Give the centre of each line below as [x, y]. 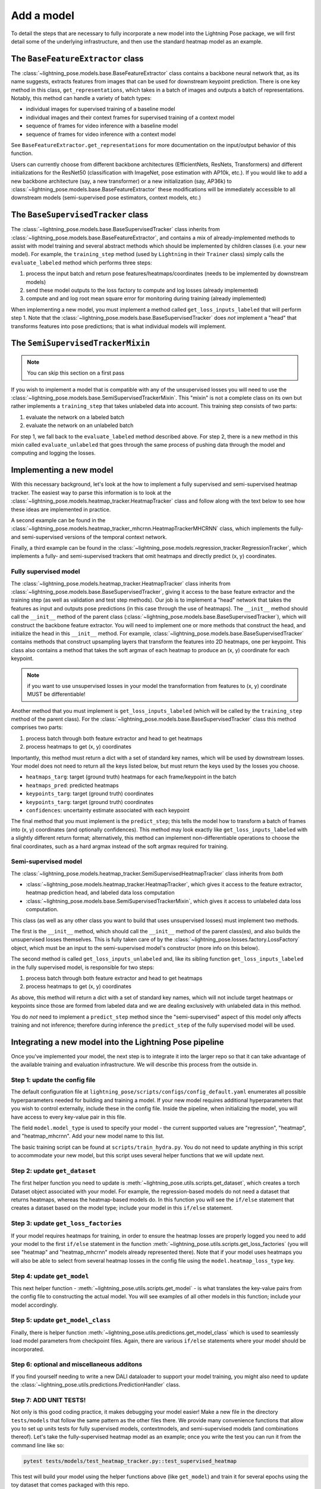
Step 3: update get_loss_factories [66, 1223]
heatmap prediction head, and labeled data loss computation [100, 893]
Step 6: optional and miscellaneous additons [77, 1365]
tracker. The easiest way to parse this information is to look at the [91, 493]
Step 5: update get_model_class [61, 1320]
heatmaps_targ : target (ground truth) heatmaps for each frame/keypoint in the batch [131, 777]
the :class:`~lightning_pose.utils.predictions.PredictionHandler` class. [96, 1385]
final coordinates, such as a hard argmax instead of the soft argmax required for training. [119, 846]
